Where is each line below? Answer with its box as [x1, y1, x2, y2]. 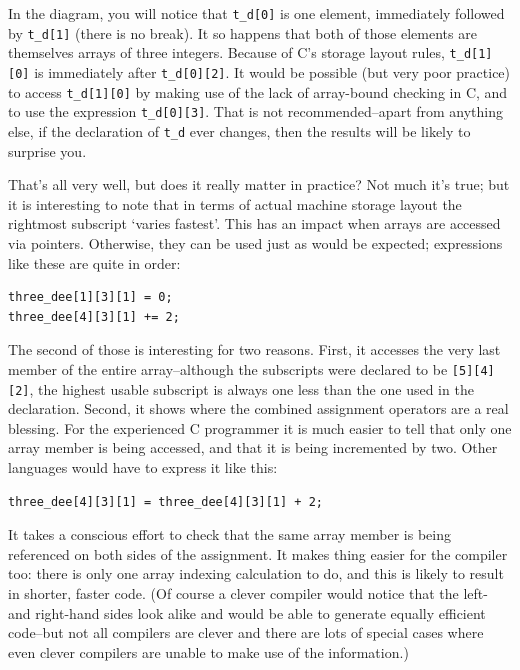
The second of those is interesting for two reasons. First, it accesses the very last [8, 339, 501, 360]
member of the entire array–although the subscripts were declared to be [8, 358, 448, 379]
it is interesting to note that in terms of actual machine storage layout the [8, 193, 462, 214]
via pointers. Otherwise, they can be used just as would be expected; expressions [8, 232, 503, 253]
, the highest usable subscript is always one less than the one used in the [29, 378, 474, 399]
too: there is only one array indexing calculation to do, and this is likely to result [8, 563, 504, 584]
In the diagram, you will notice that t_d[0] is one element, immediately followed [8, 3, 505, 23]
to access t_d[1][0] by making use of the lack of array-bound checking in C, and [8, 81, 508, 102]
